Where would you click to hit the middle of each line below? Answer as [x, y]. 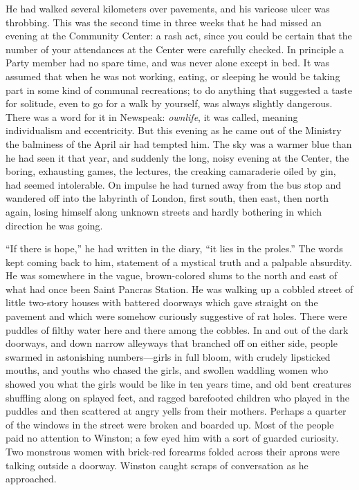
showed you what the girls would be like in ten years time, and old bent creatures [178, 384]
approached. [31, 479]
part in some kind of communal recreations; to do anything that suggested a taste [179, 89]
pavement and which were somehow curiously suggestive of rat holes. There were [176, 316]
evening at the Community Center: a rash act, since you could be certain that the [179, 36]
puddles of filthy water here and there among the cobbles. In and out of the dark [177, 329]
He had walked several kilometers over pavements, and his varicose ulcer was [168, 8]
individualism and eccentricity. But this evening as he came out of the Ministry [174, 130]
